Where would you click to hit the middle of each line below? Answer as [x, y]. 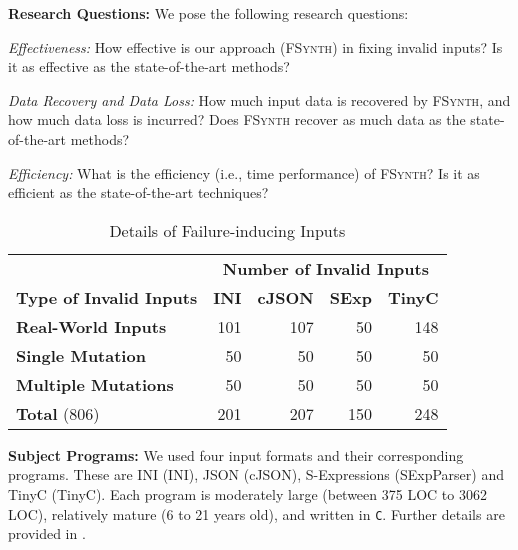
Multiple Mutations [95, 384]
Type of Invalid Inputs [107, 297]
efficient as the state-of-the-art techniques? [138, 192]
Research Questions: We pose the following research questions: [208, 13]
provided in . [47, 533]
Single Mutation [81, 355]
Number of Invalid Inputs [325, 268]
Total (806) [58, 413]
